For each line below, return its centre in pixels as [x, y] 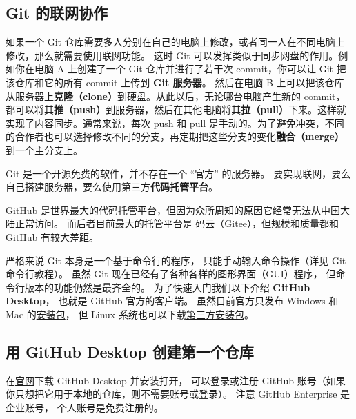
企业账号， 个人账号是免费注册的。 [85, 407]
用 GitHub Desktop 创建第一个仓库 [130, 351]
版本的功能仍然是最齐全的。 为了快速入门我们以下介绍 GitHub [167, 287]
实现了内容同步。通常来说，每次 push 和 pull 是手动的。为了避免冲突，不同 [175, 123]
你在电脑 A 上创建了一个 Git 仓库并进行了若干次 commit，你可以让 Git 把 [180, 69]
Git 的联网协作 [57, 13]
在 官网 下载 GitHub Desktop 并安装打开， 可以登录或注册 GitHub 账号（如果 [176, 380]
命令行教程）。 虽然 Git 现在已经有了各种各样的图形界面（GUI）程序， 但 [171, 274]
